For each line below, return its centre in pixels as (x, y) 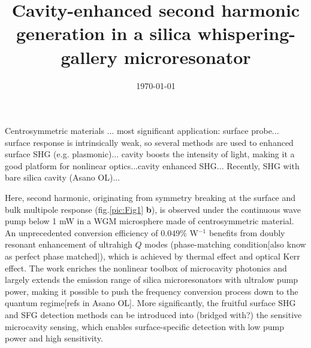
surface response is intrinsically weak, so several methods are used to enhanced (149, 142)
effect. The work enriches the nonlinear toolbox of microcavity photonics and (146, 268)
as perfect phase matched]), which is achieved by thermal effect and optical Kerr (153, 256)
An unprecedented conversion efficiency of (81, 232)
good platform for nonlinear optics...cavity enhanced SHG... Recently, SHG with (152, 165)
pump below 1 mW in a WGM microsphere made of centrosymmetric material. (150, 221)
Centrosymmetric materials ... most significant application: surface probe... (142, 131)
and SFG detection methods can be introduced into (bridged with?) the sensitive (153, 315)
